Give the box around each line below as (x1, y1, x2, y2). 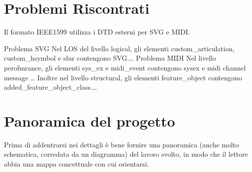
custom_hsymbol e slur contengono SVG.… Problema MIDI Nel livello (4, 53, 216, 63)
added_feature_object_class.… (4, 82, 97, 92)
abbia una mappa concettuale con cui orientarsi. (4, 159, 149, 169)
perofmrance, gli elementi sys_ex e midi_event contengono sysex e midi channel (4, 62, 246, 72)
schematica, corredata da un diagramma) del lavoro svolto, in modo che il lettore (4, 149, 248, 159)
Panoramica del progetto (4, 110, 175, 131)
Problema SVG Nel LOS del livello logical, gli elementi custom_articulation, (4, 43, 235, 53)
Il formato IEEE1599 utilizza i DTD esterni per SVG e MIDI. (4, 27, 190, 37)
